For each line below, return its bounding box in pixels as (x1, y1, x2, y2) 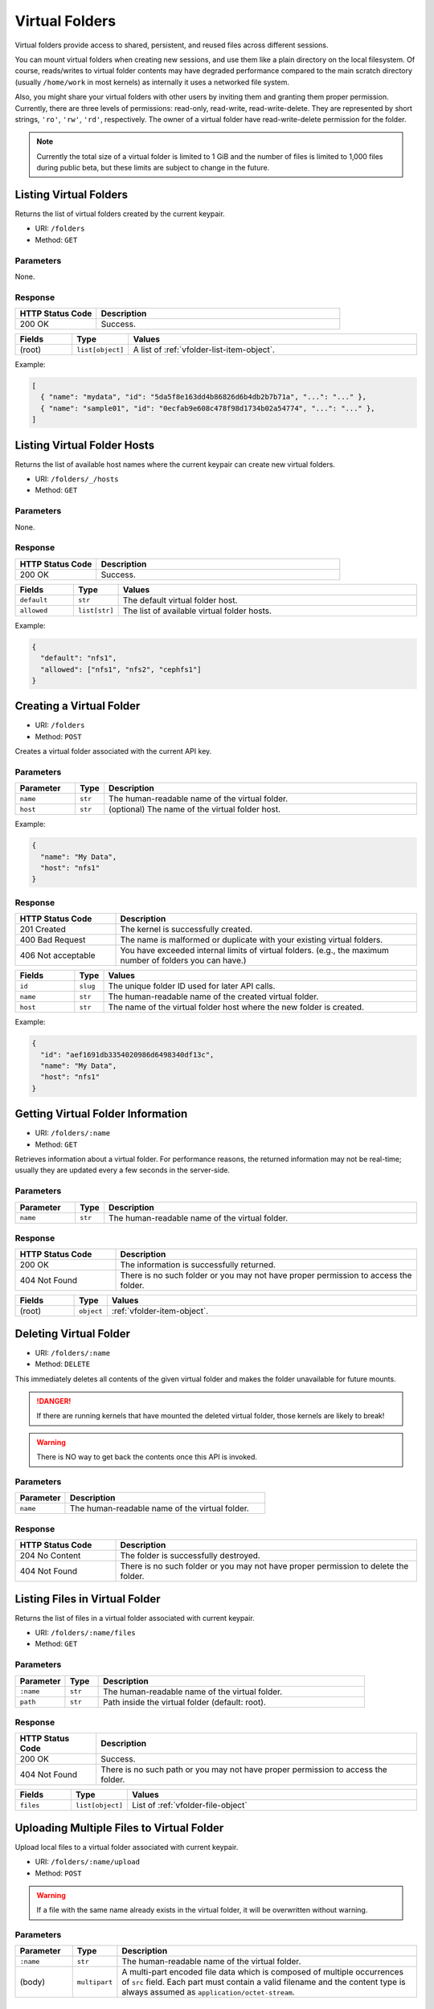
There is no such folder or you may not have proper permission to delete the (120, 1561, 409, 1572)
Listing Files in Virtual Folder (14, 1592, 161, 1606)
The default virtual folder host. (122, 595, 238, 606)
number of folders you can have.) (120, 955, 247, 966)
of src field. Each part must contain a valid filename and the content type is (121, 1977, 406, 1988)
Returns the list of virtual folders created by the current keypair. (14, 209, 225, 219)
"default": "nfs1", (40, 653, 117, 663)
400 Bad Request (19, 935, 86, 946)
